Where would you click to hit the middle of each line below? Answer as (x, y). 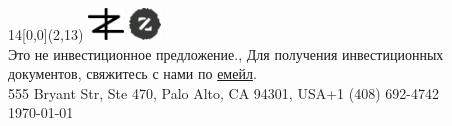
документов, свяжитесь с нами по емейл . (132, 73)
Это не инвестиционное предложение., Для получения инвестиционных (226, 53)
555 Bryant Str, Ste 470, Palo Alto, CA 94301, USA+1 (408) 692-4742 (223, 92)
